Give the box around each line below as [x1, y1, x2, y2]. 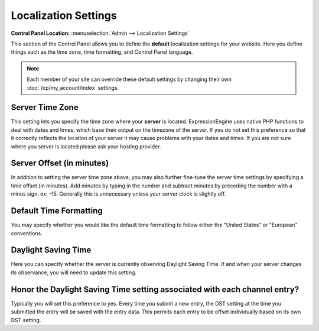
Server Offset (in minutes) [11, 158, 109, 168]
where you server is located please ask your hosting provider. [11, 142, 161, 150]
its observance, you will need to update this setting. [11, 269, 137, 276]
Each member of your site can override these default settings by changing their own [27, 76, 232, 83]
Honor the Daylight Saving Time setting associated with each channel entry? [11, 284, 300, 294]
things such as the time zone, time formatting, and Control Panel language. [11, 48, 193, 56]
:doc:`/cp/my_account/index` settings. [27, 84, 119, 91]
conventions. [11, 229, 43, 236]
